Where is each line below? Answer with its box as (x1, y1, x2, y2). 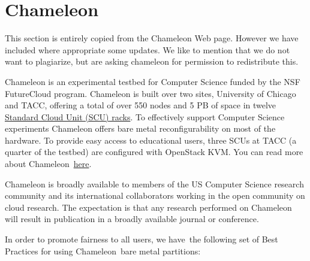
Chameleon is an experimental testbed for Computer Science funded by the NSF (5, 75, 300, 87)
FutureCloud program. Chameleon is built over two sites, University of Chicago (5, 87, 296, 99)
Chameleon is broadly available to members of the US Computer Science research (5, 177, 304, 190)
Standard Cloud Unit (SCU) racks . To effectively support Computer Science (5, 110, 285, 123)
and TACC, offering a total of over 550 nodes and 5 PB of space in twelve (5, 99, 276, 111)
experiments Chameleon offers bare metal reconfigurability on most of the (5, 122, 276, 135)
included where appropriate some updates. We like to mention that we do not (5, 43, 290, 56)
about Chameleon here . (5, 157, 92, 170)
